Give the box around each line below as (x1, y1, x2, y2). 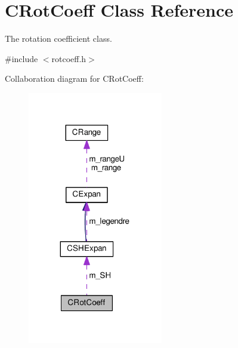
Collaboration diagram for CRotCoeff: (5, 72, 144, 85)
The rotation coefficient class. (5, 32, 112, 45)
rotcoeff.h (51, 52, 86, 64)
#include (5, 52, 38, 64)
